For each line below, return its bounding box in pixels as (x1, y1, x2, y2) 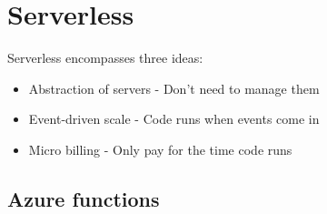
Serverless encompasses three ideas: (7, 48, 203, 67)
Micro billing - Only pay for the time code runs (28, 139, 292, 158)
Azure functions (7, 184, 160, 212)
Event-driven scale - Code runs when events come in (28, 109, 320, 128)
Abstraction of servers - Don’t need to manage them (28, 78, 320, 97)
